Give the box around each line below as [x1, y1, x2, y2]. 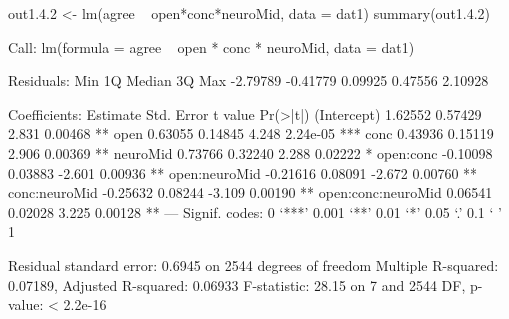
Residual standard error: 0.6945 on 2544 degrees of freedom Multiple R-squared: [8, 254, 499, 275]
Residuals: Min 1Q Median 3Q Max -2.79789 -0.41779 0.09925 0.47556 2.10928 [8, 70, 489, 91]
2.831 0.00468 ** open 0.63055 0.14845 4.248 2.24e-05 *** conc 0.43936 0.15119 [8, 123, 494, 144]
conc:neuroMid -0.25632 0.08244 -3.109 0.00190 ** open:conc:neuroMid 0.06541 [8, 182, 493, 203]
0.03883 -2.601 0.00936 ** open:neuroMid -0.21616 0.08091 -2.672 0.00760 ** [8, 162, 478, 183]
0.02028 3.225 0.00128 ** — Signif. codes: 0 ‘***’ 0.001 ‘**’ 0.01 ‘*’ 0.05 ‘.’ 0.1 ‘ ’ [8, 201, 502, 222]
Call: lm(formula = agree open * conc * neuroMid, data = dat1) [8, 36, 415, 57]
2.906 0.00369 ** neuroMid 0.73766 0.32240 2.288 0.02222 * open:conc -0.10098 [8, 142, 493, 163]
